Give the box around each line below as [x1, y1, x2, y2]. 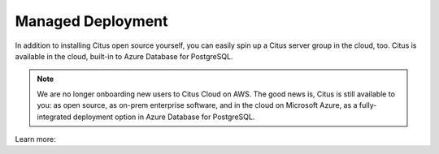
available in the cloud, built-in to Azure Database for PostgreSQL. [15, 51, 233, 61]
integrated [37, 112, 72, 122]
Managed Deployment [15, 12, 168, 30]
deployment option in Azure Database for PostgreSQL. [73, 112, 255, 122]
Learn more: [15, 134, 56, 143]
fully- [359, 101, 377, 110]
